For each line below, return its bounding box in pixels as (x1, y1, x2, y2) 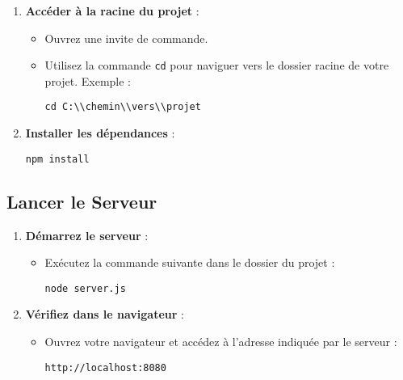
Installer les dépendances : (25, 125, 175, 141)
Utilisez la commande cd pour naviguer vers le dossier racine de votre (44, 57, 389, 74)
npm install (25, 153, 90, 165)
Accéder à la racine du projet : (25, 2, 199, 19)
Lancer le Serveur (6, 188, 157, 213)
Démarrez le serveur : (25, 226, 149, 243)
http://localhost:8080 (44, 361, 166, 374)
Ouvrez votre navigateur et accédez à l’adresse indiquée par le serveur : (44, 332, 397, 349)
